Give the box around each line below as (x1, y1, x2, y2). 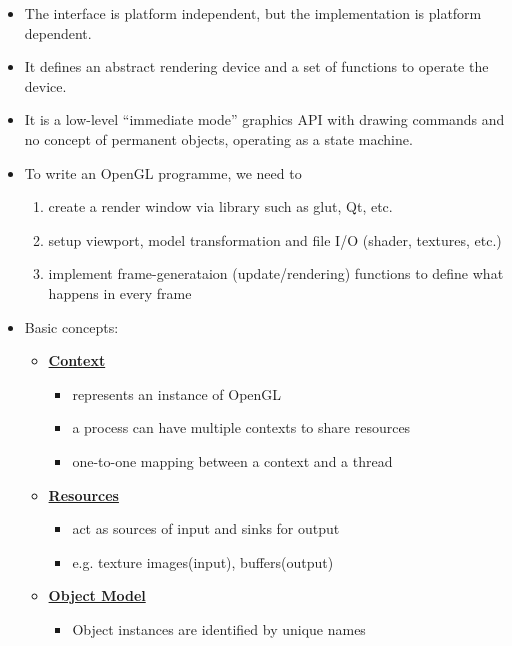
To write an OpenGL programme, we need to (24, 162, 302, 183)
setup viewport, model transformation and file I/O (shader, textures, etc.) (48, 229, 502, 250)
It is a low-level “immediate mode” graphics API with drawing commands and (24, 109, 505, 130)
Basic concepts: (24, 316, 119, 337)
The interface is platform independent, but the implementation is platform (24, 3, 482, 23)
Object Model (48, 585, 146, 606)
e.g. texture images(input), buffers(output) (72, 551, 334, 572)
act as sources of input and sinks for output (72, 518, 340, 539)
